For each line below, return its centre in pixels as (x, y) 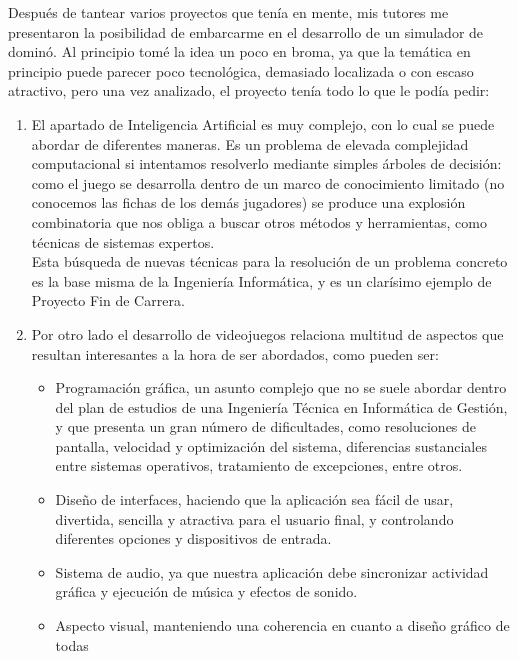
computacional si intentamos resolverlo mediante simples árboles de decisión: (266, 163)
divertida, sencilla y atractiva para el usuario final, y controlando (254, 518)
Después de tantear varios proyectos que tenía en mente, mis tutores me (228, 12)
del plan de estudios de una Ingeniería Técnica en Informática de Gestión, (281, 406)
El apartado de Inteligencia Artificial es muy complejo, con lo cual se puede (263, 123)
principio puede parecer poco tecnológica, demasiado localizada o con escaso (241, 70)
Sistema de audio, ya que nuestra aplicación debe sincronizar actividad (272, 571)
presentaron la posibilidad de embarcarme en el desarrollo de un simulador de (246, 31)
